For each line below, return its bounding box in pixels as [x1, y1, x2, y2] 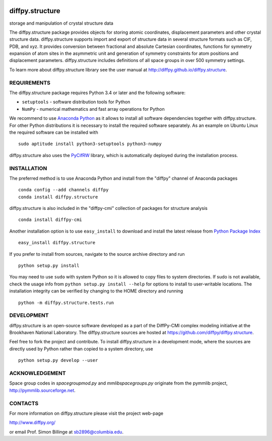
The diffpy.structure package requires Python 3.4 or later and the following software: [9, 90, 186, 96]
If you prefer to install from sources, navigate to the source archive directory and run [9, 251, 185, 257]
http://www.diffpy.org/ [9, 419, 55, 425]
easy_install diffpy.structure [18, 240, 96, 246]
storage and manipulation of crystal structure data [9, 20, 113, 26]
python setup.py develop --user [18, 357, 98, 363]
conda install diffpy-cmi [18, 217, 83, 223]
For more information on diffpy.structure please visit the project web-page [9, 410, 164, 416]
